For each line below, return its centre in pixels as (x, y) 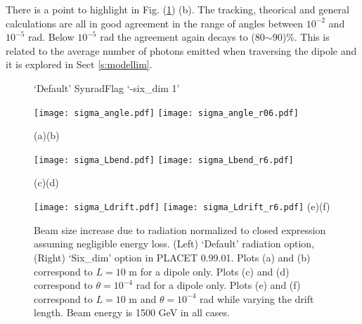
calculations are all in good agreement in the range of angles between (154, 23)
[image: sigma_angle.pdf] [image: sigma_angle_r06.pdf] (166, 113)
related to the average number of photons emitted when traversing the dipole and (181, 50)
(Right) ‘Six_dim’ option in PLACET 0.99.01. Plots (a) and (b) (172, 257)
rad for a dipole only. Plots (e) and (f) (218, 285)
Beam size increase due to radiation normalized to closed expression (180, 229)
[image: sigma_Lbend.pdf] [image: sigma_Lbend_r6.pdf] (164, 160)
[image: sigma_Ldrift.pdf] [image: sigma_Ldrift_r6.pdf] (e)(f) (182, 206)
